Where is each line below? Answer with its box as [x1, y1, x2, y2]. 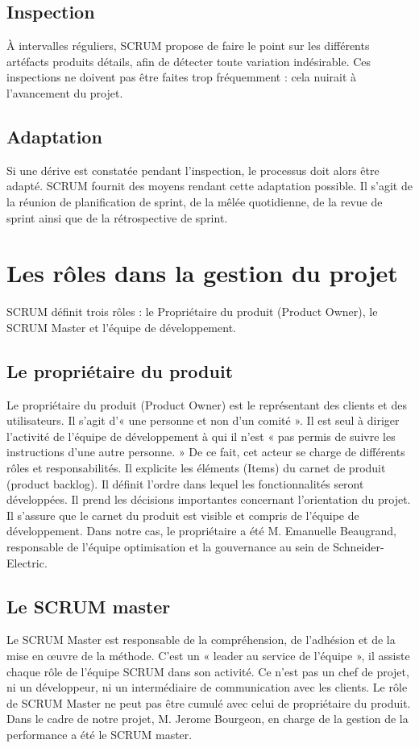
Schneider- [333, 538, 384, 555]
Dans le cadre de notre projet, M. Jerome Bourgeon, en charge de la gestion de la [6, 710, 409, 727]
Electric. [6, 554, 48, 571]
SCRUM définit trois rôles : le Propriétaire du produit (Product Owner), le [6, 303, 378, 320]
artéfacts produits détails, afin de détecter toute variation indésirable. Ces [6, 52, 371, 69]
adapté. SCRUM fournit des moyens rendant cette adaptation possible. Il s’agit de [6, 177, 413, 194]
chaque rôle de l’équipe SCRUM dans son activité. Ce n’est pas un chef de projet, [6, 663, 409, 679]
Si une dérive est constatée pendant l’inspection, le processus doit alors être [6, 161, 380, 178]
